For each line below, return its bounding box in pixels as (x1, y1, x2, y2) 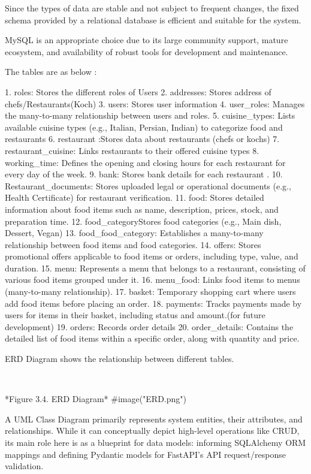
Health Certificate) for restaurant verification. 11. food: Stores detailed (5, 191, 264, 204)
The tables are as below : (5, 65, 97, 78)
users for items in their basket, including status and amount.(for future (5, 309, 265, 321)
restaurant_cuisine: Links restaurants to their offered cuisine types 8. (5, 144, 259, 156)
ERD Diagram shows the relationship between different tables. (5, 352, 234, 365)
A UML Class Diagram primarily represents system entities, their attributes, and (5, 412, 303, 425)
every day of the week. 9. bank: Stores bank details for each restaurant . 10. (5, 168, 283, 180)
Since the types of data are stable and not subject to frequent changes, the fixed (5, 2, 299, 14)
